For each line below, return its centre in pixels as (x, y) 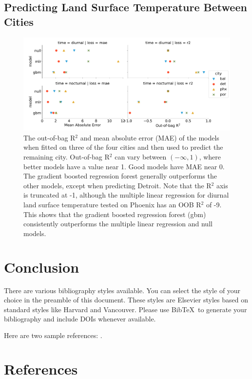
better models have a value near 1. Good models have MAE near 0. (124, 166)
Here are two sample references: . (53, 335)
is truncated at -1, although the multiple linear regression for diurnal (126, 195)
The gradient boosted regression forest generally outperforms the (120, 176)
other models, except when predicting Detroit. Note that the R (117, 185)
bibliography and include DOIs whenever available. (80, 319)
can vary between (141, 157)
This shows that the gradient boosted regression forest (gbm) (115, 214)
